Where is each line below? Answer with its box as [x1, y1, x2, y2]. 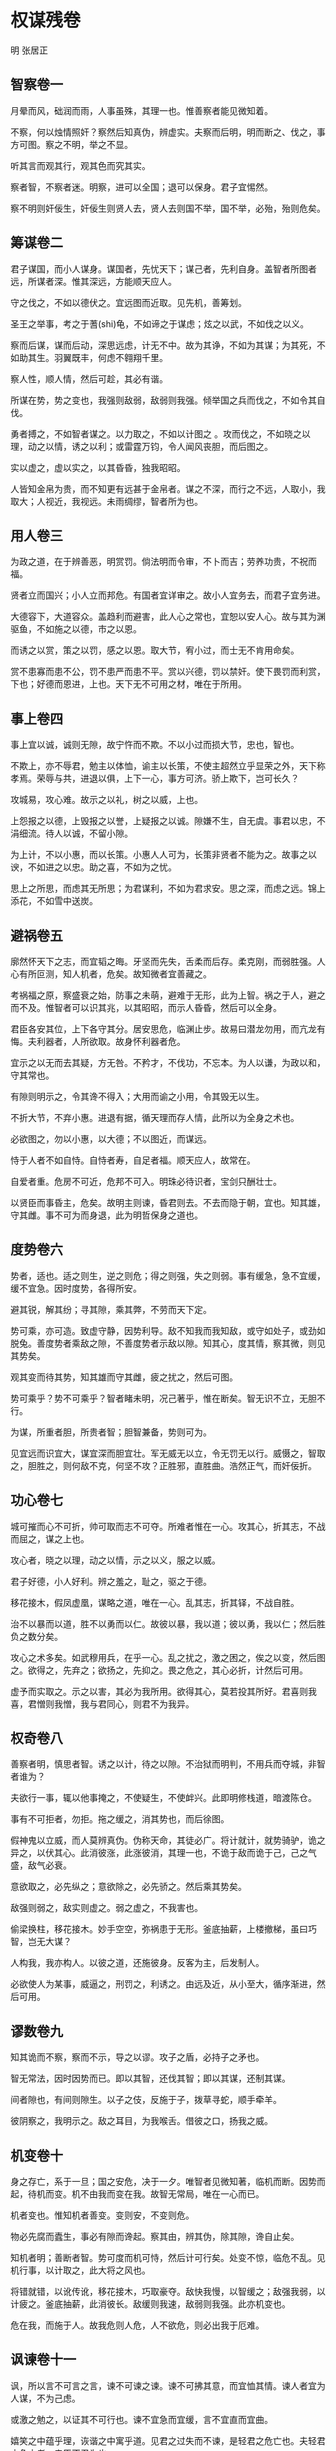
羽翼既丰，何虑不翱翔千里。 [53, 351, 168, 363]
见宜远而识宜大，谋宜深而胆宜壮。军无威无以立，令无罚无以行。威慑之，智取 [10, 1447, 326, 1459]
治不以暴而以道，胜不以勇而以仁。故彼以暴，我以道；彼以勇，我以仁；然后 [10, 1617, 317, 1630]
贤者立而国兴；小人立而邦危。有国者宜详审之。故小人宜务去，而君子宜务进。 [10, 589, 326, 601]
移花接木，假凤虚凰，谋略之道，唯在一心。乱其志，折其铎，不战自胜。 [10, 1596, 300, 1608]
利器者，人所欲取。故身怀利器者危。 [36, 1036, 186, 1047]
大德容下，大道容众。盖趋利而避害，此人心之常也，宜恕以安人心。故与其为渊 [10, 611, 326, 623]
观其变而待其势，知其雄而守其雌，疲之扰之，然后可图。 [10, 1371, 238, 1383]
